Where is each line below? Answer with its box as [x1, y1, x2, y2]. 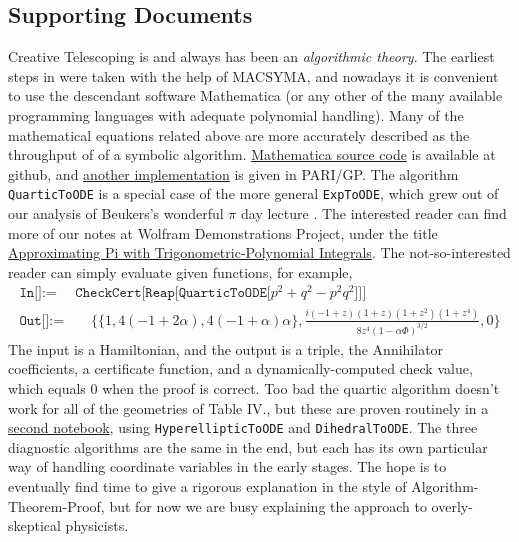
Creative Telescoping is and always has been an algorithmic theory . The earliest [8, 46, 495, 67]
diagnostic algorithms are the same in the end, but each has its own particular [8, 436, 488, 457]
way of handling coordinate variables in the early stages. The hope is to [8, 456, 447, 477]
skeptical [8, 515, 61, 536]
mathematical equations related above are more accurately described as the [8, 124, 470, 145]
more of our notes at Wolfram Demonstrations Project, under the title [8, 222, 438, 243]
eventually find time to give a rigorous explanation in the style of [8, 475, 407, 496]
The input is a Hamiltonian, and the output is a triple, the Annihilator [8, 338, 444, 359]
